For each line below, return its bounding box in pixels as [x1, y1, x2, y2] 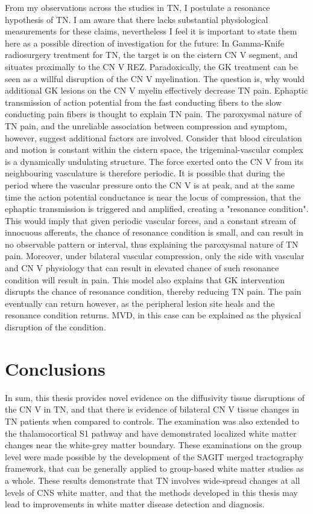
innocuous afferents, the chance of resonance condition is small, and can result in [5, 226, 303, 239]
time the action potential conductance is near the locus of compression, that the [5, 190, 301, 203]
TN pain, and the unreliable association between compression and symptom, [5, 119, 287, 132]
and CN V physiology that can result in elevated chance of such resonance [5, 262, 279, 274]
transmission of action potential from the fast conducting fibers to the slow [5, 95, 282, 108]
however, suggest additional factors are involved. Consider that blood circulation [5, 131, 302, 144]
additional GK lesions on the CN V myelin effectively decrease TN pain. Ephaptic [5, 84, 308, 97]
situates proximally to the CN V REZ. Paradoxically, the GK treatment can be [5, 60, 298, 72]
